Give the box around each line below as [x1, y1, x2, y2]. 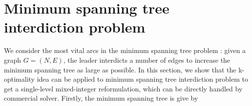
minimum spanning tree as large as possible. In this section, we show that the [4, 64, 236, 74]
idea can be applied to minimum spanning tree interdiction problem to [37, 74, 248, 84]
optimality [4, 74, 35, 84]
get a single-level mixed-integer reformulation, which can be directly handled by [4, 83, 243, 93]
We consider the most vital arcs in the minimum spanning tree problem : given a [4, 45, 246, 55]
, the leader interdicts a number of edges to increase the [63, 54, 231, 65]
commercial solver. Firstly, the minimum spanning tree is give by [4, 93, 198, 103]
